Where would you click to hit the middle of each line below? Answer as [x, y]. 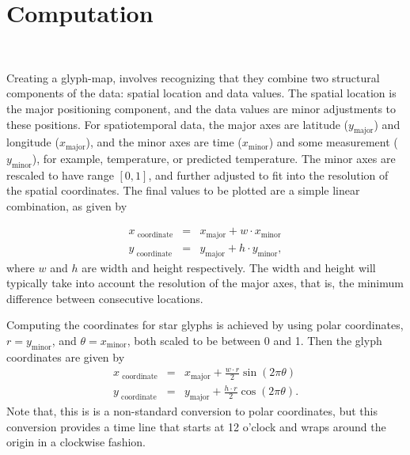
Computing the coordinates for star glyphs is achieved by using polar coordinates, [205, 325]
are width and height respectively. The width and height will [229, 267]
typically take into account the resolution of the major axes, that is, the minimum [205, 283]
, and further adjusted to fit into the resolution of [268, 174]
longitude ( [33, 142]
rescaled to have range [60, 174]
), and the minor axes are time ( [164, 142]
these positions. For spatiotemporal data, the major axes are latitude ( [178, 124]
